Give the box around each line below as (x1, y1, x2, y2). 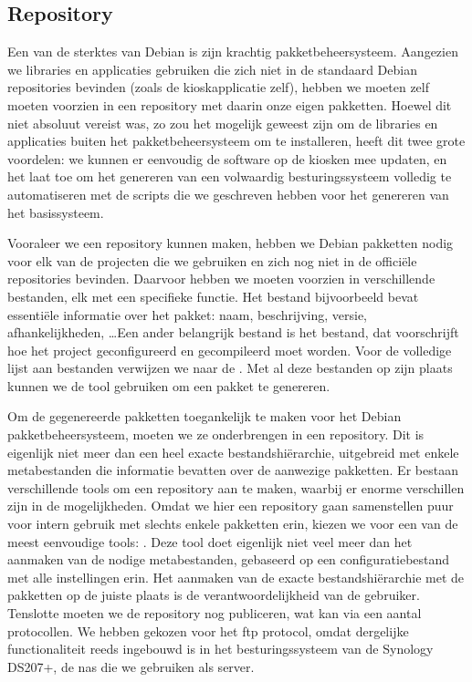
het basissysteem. (7, 202, 104, 222)
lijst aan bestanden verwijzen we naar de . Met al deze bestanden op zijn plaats (7, 358, 453, 377)
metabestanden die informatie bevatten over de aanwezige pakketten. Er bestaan (7, 460, 458, 480)
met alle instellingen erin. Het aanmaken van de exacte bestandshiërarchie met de (7, 567, 465, 586)
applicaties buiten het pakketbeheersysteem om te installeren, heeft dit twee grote (7, 131, 466, 150)
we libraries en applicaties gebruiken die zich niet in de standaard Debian (7, 59, 417, 78)
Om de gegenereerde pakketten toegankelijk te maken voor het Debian (7, 407, 402, 426)
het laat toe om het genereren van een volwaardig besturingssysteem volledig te (7, 167, 452, 186)
